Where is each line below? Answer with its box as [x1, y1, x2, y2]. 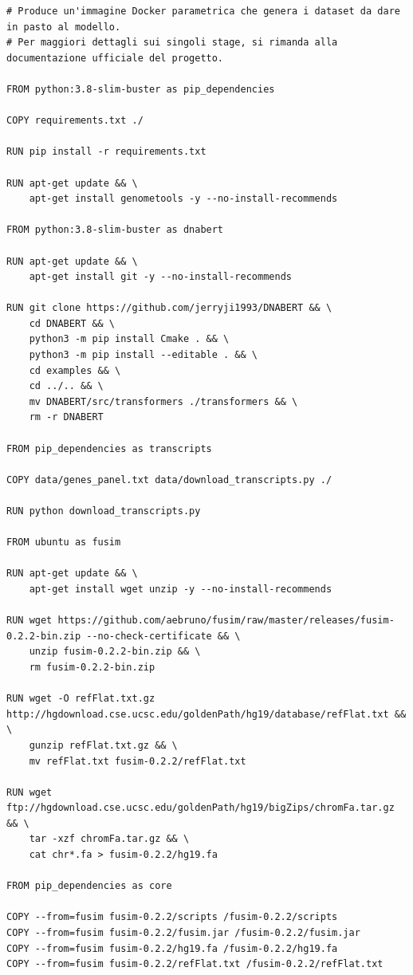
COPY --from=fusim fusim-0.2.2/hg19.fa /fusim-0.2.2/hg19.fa [6, 942, 338, 954]
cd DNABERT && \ [29, 317, 116, 329]
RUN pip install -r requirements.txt [6, 146, 206, 158]
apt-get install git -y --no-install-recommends [29, 271, 292, 283]
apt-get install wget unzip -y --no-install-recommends [29, 583, 332, 595]
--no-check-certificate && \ [86, 630, 241, 642]
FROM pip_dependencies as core [6, 880, 172, 892]
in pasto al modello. [6, 21, 121, 33]
